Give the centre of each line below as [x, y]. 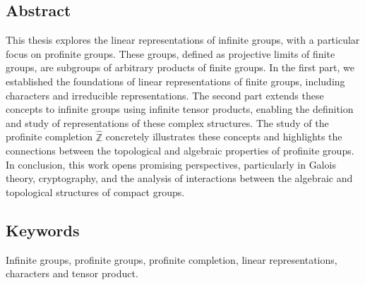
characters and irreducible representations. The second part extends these [165, 95]
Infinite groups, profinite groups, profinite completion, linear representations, [172, 259]
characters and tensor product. [72, 273]
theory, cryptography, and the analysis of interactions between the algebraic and [179, 178]
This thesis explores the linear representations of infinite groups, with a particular [183, 40]
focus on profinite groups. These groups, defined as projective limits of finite [170, 53]
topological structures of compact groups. [95, 192]
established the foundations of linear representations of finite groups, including [175, 81]
